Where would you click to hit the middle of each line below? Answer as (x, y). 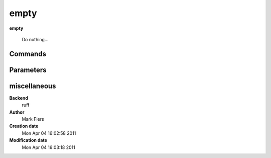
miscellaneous (33, 86)
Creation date (24, 126)
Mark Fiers (33, 119)
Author (17, 112)
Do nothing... (35, 39)
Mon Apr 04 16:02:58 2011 (49, 133)
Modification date (28, 140)
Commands (28, 54)
